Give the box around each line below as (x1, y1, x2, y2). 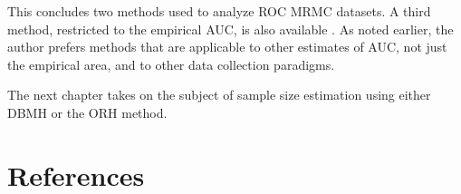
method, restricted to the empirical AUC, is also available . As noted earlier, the (7, 19, 454, 38)
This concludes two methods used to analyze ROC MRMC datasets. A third (7, 2, 431, 20)
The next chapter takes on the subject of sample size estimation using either (7, 85, 431, 104)
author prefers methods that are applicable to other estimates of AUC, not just (7, 37, 447, 56)
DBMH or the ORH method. (7, 102, 168, 121)
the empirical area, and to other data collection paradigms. (7, 54, 335, 73)
